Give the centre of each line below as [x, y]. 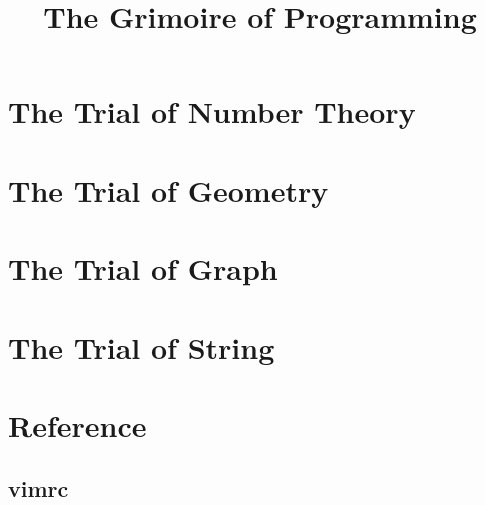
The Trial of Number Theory [212, 111]
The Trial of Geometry [168, 189]
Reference [77, 424]
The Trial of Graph [143, 268]
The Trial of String [141, 346]
